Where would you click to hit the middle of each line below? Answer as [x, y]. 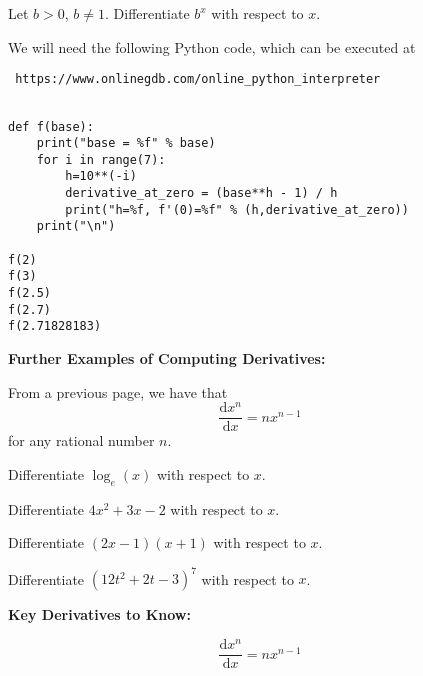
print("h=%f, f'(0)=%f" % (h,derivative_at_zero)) [237, 209]
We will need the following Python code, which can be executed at [212, 46]
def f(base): [51, 126]
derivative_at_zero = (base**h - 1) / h [201, 193]
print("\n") [76, 226]
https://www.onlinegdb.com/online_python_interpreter [198, 79]
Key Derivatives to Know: [99, 614]
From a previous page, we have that [118, 391]
